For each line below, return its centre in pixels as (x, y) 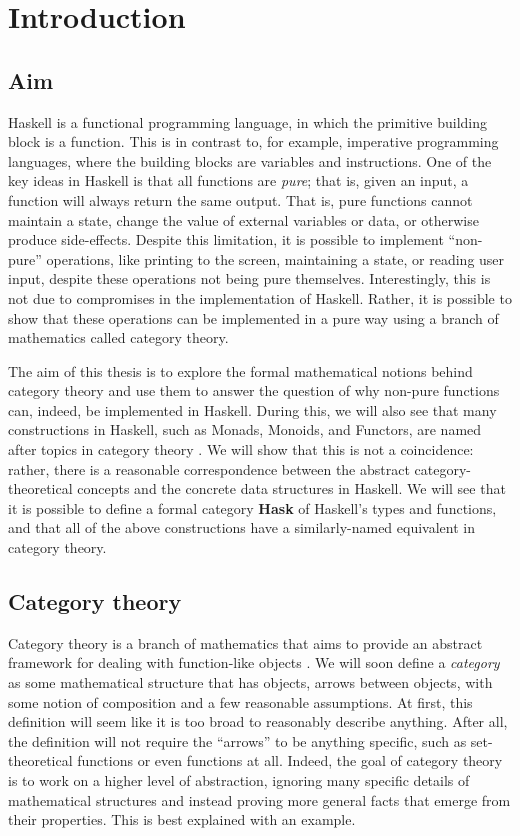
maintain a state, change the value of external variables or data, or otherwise (243, 219)
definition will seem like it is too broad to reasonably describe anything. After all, (258, 721)
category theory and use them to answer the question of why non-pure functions (254, 390)
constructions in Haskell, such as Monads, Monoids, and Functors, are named (245, 429)
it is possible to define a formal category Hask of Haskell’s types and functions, (252, 507)
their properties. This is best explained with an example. (182, 819)
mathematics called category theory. (118, 337)
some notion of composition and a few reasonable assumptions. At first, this (240, 701)
